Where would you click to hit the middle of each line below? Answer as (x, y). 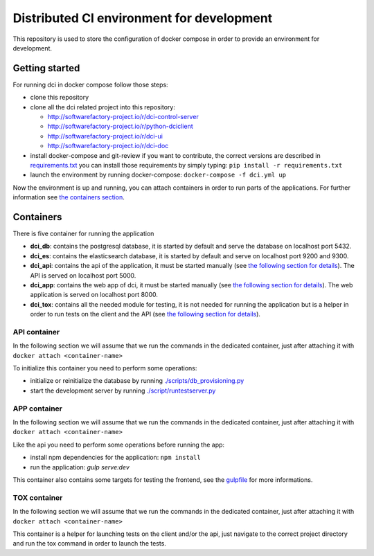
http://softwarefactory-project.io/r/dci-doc (108, 146)
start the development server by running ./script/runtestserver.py (123, 391)
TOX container (38, 497)
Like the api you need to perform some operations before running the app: (119, 445)
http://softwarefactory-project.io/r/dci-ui (105, 136)
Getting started (46, 68)
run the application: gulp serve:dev (80, 467)
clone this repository (60, 98)
